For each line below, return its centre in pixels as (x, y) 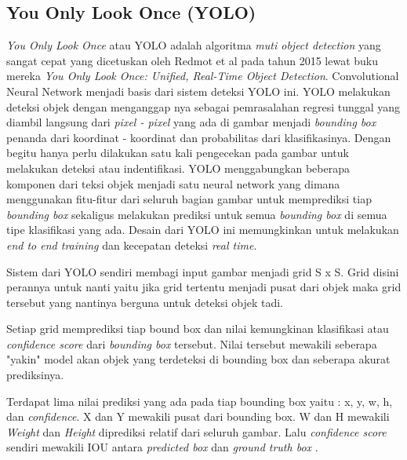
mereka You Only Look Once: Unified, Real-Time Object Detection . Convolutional (203, 76)
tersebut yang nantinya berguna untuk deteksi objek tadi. (145, 302)
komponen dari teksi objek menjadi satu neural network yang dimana (173, 183)
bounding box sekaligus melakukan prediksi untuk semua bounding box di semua (197, 214)
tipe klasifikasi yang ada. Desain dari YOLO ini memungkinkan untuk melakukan (203, 230)
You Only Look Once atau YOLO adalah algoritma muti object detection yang (194, 45)
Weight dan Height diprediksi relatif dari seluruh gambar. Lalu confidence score (196, 431)
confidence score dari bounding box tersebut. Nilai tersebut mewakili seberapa (192, 343)
